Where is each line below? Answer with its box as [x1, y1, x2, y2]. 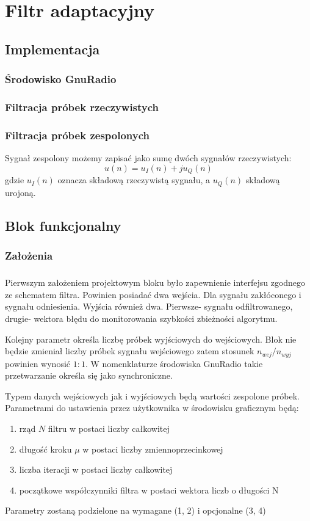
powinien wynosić [5, 357, 71, 370]
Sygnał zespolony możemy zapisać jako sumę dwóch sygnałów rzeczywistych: [5, 151, 292, 164]
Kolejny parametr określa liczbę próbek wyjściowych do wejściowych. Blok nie [5, 332, 297, 345]
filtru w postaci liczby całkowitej [48, 421, 170, 434]
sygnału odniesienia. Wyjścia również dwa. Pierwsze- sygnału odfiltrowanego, [5, 300, 293, 313]
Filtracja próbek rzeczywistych [5, 99, 159, 114]
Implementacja [5, 39, 100, 58]
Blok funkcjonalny [5, 216, 121, 235]
